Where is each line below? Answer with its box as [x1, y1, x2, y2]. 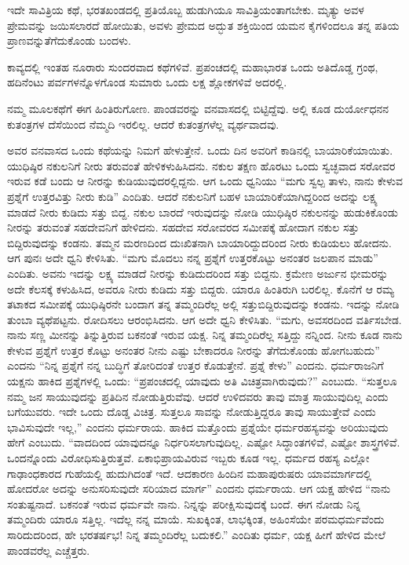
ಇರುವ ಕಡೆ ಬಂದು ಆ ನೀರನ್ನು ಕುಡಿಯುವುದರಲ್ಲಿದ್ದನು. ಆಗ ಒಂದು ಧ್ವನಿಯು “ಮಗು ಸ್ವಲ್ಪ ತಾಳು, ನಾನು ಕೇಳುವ [7, 173, 403, 189]
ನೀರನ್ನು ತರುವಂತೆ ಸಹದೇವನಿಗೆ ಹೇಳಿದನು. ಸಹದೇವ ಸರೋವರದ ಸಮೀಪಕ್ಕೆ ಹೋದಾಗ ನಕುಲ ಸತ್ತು [7, 219, 360, 235]
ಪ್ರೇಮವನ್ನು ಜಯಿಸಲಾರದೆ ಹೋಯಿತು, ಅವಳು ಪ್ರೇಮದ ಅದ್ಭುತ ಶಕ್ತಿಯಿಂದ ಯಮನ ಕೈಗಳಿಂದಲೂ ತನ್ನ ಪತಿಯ [7, 16, 400, 33]
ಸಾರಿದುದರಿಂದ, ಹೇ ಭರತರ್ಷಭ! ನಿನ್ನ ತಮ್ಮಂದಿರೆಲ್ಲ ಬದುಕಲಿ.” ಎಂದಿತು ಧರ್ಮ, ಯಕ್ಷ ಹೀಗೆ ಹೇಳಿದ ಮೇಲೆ [7, 527, 385, 542]
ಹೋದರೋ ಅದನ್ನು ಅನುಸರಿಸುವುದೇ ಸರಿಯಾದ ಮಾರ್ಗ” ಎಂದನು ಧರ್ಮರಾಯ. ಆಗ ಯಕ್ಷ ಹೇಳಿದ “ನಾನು [7, 480, 391, 497]
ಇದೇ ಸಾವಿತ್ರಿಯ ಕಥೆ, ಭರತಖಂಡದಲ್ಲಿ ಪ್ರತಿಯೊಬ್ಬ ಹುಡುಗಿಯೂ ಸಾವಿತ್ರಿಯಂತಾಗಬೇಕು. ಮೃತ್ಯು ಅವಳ [7, 2, 364, 17]
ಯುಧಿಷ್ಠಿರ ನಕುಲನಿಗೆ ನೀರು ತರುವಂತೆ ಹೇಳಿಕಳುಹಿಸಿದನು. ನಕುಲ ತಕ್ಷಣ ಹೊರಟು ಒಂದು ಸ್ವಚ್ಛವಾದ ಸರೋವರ [7, 157, 396, 173]
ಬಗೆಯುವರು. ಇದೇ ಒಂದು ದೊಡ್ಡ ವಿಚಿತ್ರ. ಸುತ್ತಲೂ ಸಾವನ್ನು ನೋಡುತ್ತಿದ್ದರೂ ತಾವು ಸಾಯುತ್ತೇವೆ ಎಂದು [7, 403, 376, 420]
